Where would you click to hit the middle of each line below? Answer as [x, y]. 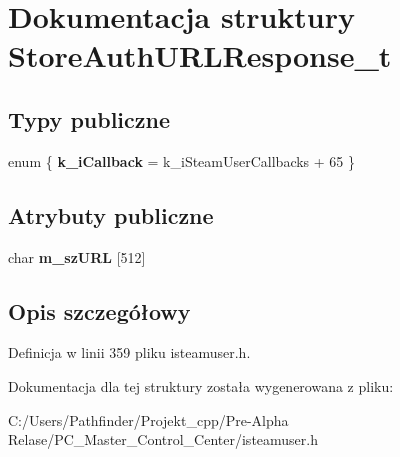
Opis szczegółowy [99, 310]
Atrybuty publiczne [111, 214]
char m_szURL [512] [77, 256]
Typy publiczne [89, 118]
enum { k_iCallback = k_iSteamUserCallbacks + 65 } [182, 160]
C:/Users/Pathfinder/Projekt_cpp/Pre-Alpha [148, 419]
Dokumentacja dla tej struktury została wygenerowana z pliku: [201, 385]
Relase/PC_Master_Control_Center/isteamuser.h [163, 439]
